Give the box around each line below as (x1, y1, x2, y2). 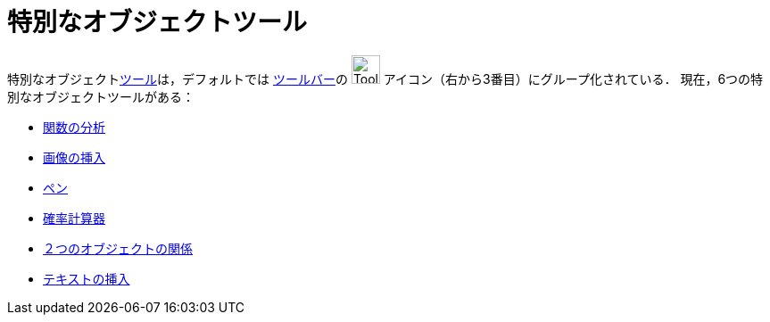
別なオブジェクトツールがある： (7, 88, 195, 104)
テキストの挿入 (43, 270, 130, 286)
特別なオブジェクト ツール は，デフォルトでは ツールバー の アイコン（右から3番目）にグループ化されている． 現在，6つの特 (7, 70, 764, 87)
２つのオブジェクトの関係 (43, 240, 193, 256)
